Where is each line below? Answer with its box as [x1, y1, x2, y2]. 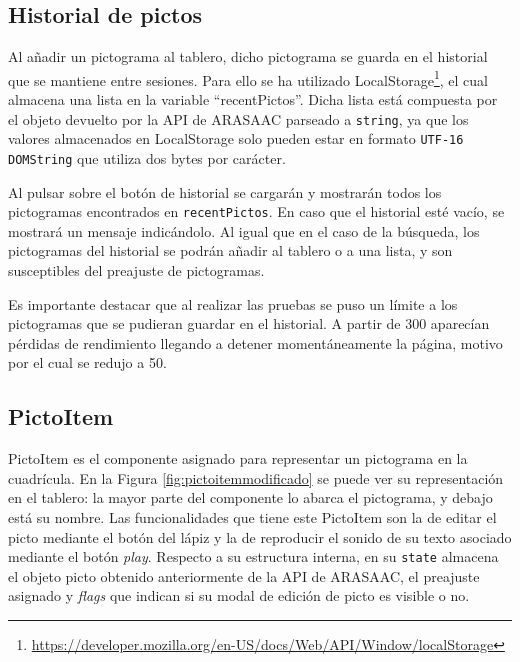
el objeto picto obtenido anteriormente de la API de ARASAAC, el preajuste [8, 565, 480, 586]
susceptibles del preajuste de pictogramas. [8, 260, 265, 281]
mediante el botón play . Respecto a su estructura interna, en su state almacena [8, 546, 499, 567]
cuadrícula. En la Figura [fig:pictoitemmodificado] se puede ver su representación [8, 467, 504, 488]
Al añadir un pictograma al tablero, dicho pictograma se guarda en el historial [8, 46, 488, 67]
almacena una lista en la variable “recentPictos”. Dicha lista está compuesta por [8, 89, 498, 110]
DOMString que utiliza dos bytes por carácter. [8, 147, 286, 168]
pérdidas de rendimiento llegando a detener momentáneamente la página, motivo [8, 332, 503, 353]
